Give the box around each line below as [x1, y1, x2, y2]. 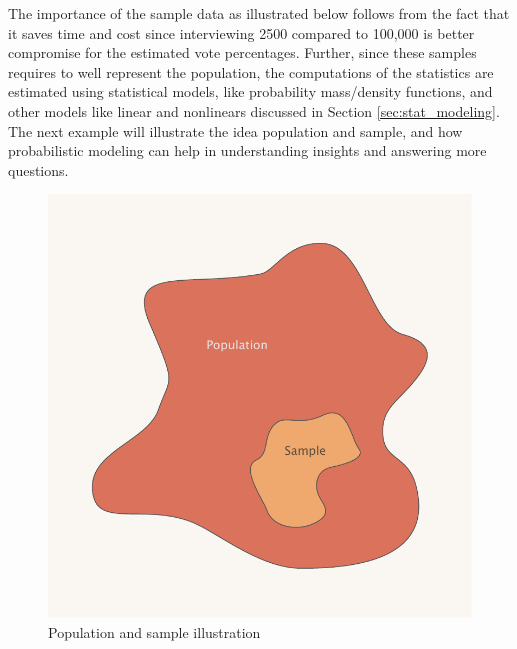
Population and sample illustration [48, 621, 261, 642]
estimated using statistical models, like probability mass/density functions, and [8, 81, 493, 102]
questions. [8, 159, 69, 180]
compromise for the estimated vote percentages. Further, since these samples [8, 42, 477, 63]
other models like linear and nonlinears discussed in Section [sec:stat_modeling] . [8, 100, 500, 121]
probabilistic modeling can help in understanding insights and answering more [8, 140, 487, 161]
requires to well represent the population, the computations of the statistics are [8, 61, 494, 82]
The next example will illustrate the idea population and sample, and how [8, 120, 463, 141]
